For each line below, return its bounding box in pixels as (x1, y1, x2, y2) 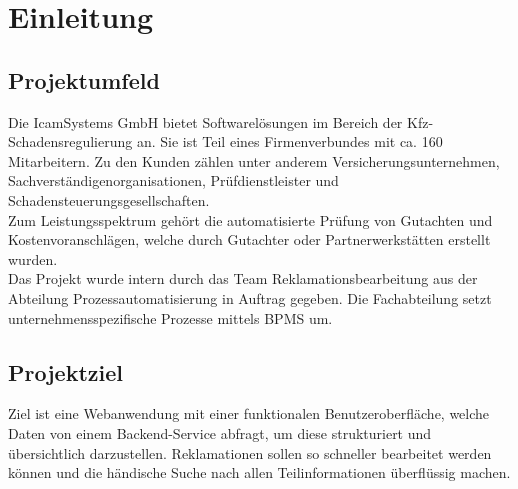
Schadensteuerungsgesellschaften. (8, 189, 210, 210)
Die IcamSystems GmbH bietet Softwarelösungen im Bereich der (8, 111, 403, 132)
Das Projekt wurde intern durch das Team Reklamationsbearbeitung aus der (8, 268, 478, 289)
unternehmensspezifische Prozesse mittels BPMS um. (8, 307, 333, 328)
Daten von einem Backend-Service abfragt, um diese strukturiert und (8, 422, 432, 443)
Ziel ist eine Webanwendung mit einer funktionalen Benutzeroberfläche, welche (8, 403, 490, 424)
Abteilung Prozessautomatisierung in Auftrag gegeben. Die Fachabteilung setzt (8, 287, 492, 308)
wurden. (8, 248, 58, 269)
